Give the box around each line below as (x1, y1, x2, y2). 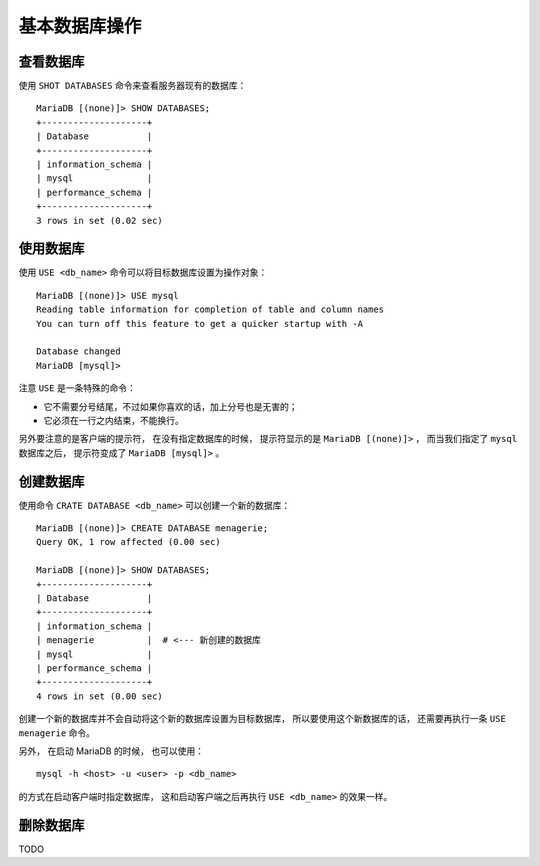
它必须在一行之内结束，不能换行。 (43, 415, 184, 426)
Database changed (36, 346, 121, 357)
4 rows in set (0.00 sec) (36, 690, 164, 702)
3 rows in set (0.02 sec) (36, 215, 164, 226)
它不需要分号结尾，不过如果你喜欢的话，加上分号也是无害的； (43, 400, 298, 412)
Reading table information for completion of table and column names (36, 304, 385, 315)
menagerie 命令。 (18, 726, 95, 739)
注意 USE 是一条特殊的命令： (18, 382, 137, 394)
